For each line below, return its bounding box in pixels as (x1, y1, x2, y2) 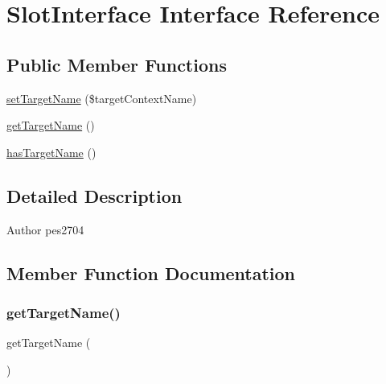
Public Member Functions (6, 52, 227, 76)
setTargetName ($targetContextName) (6, 89, 197, 106)
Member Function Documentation (6, 260, 296, 285)
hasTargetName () (6, 143, 96, 160)
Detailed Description (6, 183, 183, 208)
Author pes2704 (6, 221, 84, 237)
